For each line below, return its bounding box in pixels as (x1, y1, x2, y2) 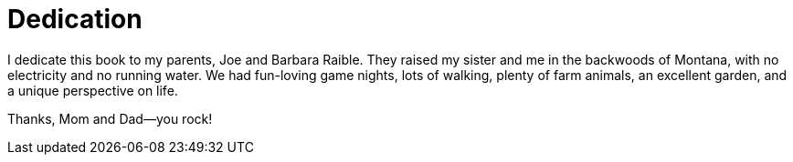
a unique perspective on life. (7, 82, 178, 98)
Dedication (7, 4, 143, 35)
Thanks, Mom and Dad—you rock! (7, 110, 213, 127)
